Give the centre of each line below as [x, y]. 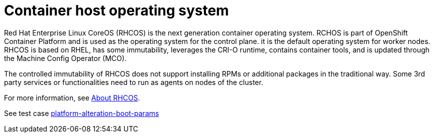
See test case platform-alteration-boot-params [82, 113]
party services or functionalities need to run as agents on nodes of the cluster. [134, 82]
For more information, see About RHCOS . [72, 97]
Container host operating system [117, 10]
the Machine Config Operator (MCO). [65, 58]
